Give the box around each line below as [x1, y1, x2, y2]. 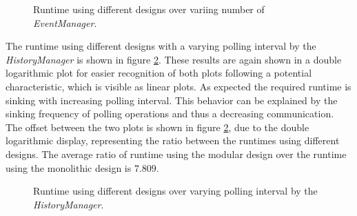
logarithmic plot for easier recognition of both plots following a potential [6, 66, 312, 80]
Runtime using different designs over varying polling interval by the [33, 184, 318, 198]
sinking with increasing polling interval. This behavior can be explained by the [6, 92, 338, 107]
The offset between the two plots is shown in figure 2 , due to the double [6, 119, 309, 134]
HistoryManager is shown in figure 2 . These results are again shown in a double [6, 52, 342, 66]
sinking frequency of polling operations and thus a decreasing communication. [6, 106, 334, 121]
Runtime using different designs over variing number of [33, 2, 265, 16]
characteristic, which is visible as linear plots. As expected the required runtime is [6, 79, 351, 93]
